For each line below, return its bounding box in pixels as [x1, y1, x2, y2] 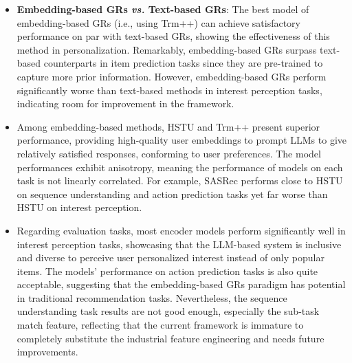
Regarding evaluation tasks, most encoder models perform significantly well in [16, 223, 346, 237]
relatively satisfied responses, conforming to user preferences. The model [16, 146, 321, 160]
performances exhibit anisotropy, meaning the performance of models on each [16, 159, 343, 174]
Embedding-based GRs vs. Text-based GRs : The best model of [16, 2, 309, 16]
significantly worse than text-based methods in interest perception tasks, [16, 82, 322, 97]
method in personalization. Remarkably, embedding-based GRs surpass [16, 42, 317, 56]
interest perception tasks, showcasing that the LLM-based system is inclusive [16, 236, 342, 251]
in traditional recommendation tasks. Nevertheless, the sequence [16, 290, 287, 305]
